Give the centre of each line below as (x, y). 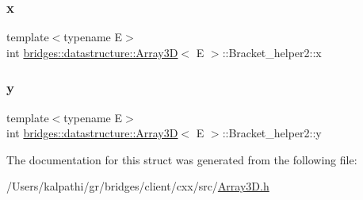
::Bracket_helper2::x (272, 52)
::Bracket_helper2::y (272, 133)
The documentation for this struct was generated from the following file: (182, 159)
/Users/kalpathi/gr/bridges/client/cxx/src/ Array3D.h (138, 186)
